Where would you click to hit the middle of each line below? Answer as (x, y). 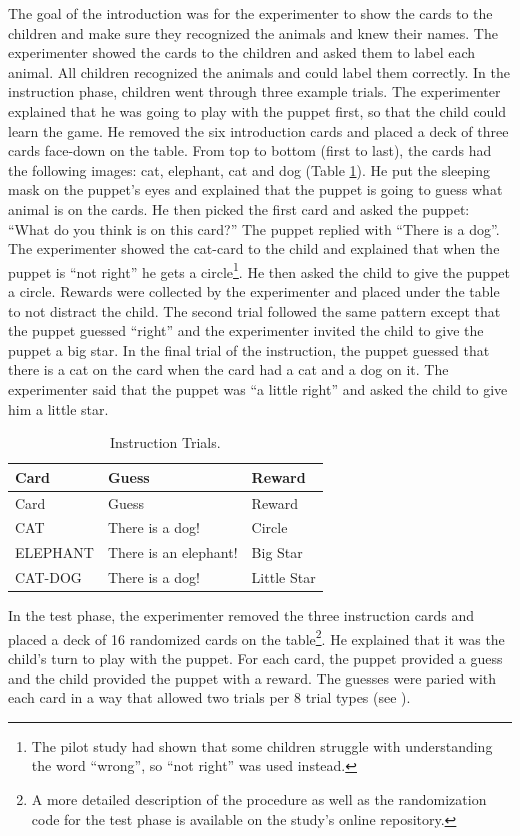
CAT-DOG (48, 577)
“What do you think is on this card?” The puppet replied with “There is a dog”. (254, 228)
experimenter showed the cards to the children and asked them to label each (242, 52)
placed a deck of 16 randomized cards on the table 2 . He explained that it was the (256, 637)
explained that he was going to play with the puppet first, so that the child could (257, 110)
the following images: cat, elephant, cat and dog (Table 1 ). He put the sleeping (249, 169)
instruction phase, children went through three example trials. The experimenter (254, 91)
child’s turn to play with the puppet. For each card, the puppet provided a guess (255, 658)
